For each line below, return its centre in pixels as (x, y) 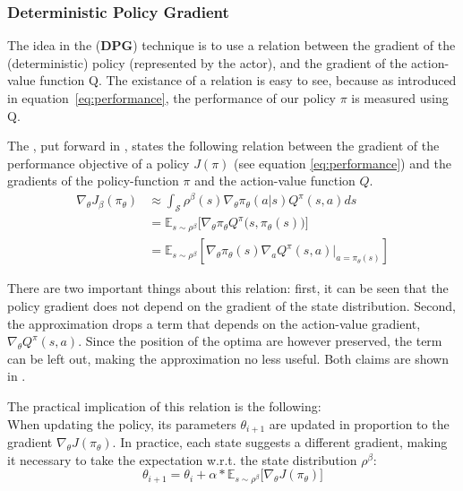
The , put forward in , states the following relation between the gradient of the (223, 146)
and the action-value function (275, 181)
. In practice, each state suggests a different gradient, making (280, 442)
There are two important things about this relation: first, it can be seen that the (228, 288)
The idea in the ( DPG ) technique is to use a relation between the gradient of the (231, 45)
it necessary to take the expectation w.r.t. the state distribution (182, 459)
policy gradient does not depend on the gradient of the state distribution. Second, (231, 306)
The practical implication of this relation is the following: (164, 406)
